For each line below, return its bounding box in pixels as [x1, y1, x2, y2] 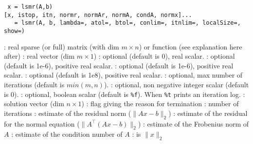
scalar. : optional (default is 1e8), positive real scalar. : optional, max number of [4, 70, 243, 80]
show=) [4, 27, 25, 34]
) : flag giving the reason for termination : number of [81, 98, 239, 109]
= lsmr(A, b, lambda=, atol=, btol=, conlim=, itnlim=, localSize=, [14, 19, 241, 27]
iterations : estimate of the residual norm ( [4, 108, 131, 118]
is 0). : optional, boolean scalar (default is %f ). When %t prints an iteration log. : [4, 89, 245, 99]
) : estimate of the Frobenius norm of [138, 118, 249, 128]
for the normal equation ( [4, 118, 80, 128]
